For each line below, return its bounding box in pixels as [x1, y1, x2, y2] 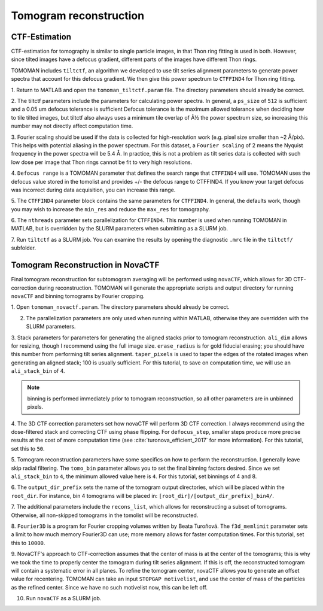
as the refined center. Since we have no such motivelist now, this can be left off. [11, 583, 208, 591]
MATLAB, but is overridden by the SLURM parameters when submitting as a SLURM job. [11, 225, 228, 232]
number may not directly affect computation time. [11, 123, 133, 130]
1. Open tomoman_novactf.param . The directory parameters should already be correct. [11, 303, 230, 311]
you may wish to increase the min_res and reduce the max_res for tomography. [11, 205, 211, 212]
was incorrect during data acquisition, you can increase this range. [11, 186, 176, 193]
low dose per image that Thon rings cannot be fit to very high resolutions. [11, 159, 193, 166]
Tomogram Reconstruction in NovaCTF [11, 260, 160, 270]
